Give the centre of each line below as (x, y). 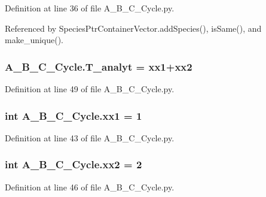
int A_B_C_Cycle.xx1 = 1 (74, 115)
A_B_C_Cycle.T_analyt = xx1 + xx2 (99, 66)
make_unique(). (34, 40)
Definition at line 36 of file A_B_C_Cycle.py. (90, 8)
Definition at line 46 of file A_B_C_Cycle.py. (90, 187)
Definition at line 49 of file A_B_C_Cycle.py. (90, 89)
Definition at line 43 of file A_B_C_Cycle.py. (90, 137)
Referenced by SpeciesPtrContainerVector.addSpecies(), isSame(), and (133, 28)
